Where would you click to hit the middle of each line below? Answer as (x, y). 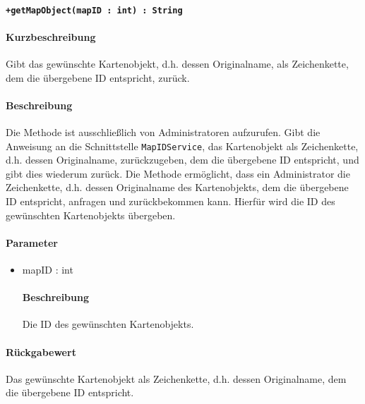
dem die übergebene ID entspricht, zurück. (98, 77)
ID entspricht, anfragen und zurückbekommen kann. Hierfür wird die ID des (170, 201)
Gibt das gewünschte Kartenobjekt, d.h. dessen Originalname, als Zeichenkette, (177, 64)
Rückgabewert (41, 351)
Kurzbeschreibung (51, 36)
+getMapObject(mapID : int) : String (94, 10)
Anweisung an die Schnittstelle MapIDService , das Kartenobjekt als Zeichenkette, (182, 146)
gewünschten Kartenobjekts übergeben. (91, 215)
